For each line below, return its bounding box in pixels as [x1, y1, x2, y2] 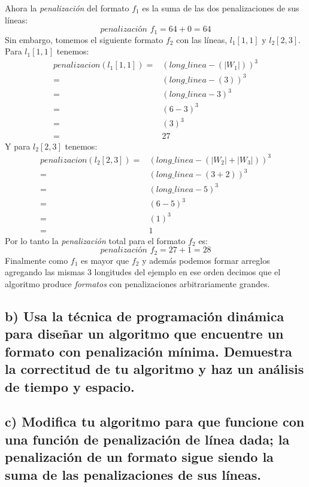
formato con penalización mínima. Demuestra [5, 342, 292, 360]
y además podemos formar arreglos [142, 254, 270, 266]
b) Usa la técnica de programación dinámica [5, 307, 284, 325]
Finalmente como [5, 254, 68, 266]
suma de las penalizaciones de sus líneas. [5, 465, 262, 483]
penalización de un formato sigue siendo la [5, 448, 274, 466]
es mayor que [81, 254, 129, 266]
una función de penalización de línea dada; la [5, 430, 290, 448]
